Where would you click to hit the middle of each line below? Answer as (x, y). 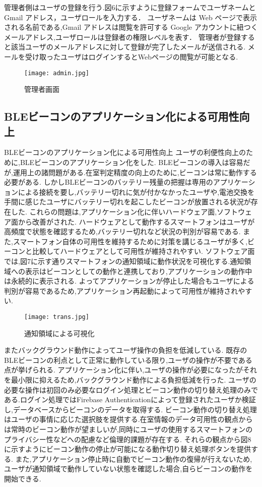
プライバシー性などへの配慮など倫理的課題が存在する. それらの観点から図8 (128, 439)
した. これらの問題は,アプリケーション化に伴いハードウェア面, (114, 211)
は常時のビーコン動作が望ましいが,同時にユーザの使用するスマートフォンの (128, 429)
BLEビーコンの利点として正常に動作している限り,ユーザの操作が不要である (128, 360)
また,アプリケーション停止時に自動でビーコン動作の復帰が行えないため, (134, 458)
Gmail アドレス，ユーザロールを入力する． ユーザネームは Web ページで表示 (131, 17)
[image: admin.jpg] (57, 73)
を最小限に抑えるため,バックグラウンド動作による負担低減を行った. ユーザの (130, 379)
